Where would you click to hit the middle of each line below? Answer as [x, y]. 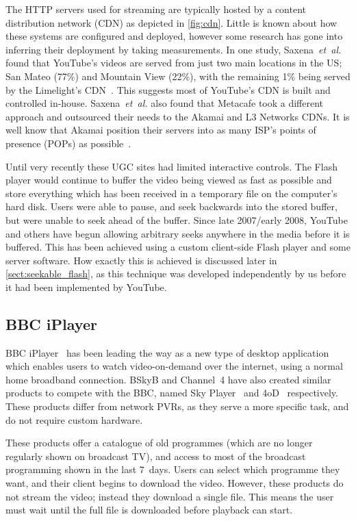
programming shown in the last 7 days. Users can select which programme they [173, 469]
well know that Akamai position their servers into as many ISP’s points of [161, 130]
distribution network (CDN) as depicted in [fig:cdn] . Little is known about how [171, 22]
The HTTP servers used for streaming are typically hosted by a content [156, 9]
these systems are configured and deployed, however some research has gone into [174, 36]
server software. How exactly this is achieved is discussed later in [141, 260]
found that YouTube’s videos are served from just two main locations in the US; [174, 63]
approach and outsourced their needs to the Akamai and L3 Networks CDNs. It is [178, 116]
